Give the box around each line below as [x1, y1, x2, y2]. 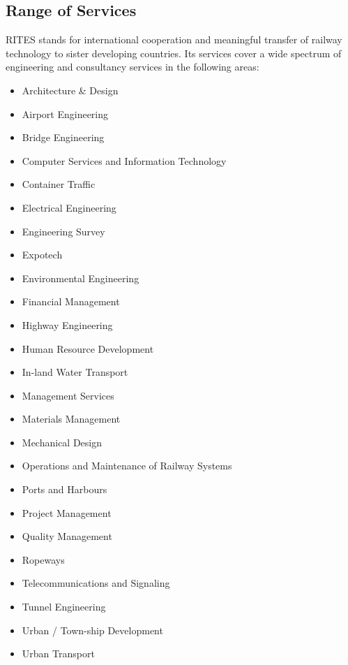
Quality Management [22, 529, 112, 543]
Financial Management [22, 294, 120, 309]
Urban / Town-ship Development [22, 622, 163, 637]
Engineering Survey [22, 224, 105, 238]
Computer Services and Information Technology [22, 153, 227, 168]
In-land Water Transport [22, 365, 128, 379]
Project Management [22, 505, 112, 520]
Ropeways [22, 552, 65, 567]
